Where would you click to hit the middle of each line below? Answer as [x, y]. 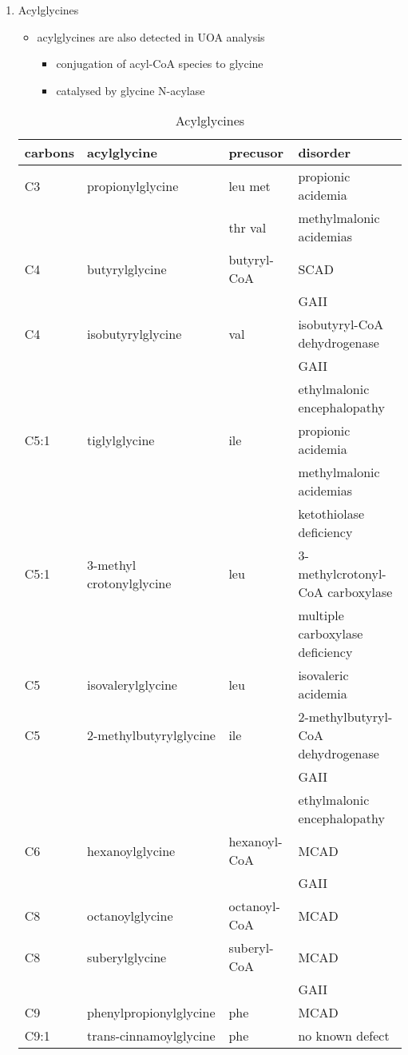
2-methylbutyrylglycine [151, 735]
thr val [248, 227]
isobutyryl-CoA [341, 324]
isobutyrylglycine [134, 333]
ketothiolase [331, 514]
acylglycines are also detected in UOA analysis [151, 36]
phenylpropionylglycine [151, 1013]
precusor [256, 153]
